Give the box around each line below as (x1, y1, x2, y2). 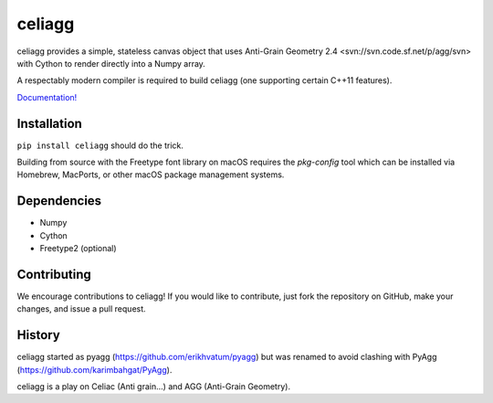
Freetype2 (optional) (39, 243, 118, 254)
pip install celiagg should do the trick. (16, 140, 184, 151)
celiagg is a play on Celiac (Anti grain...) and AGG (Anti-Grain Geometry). (16, 381, 291, 392)
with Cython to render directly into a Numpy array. (16, 58, 205, 69)
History (16, 327, 61, 343)
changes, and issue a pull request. (16, 303, 146, 314)
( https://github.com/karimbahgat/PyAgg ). (16, 364, 173, 375)
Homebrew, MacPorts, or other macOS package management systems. (16, 169, 285, 180)
